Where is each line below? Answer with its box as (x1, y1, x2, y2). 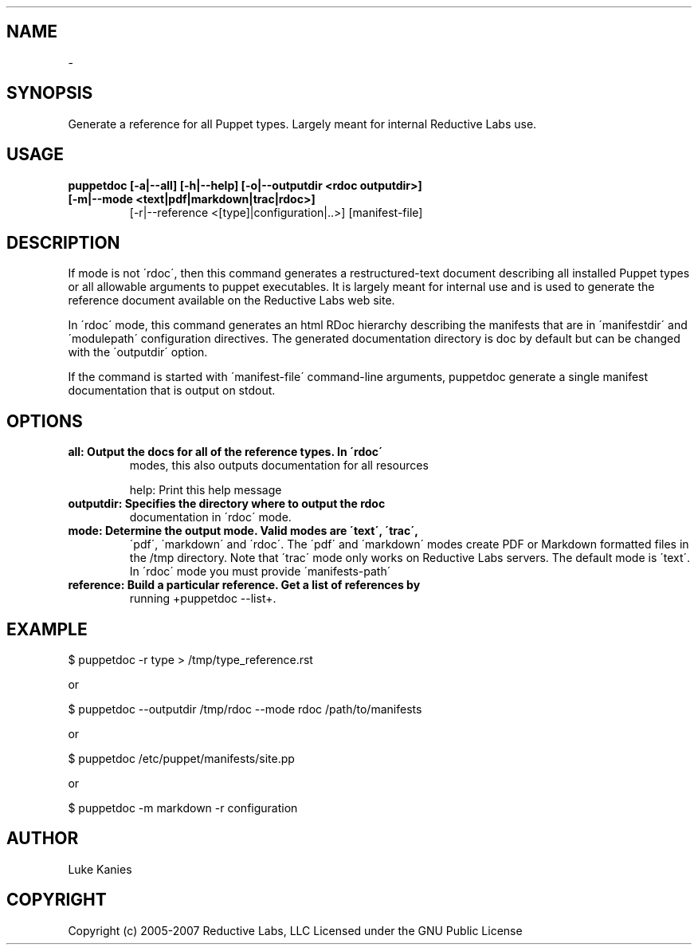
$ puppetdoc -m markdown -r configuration (68, 801, 298, 815)
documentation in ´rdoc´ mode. (129, 510, 292, 525)
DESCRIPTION (6, 232, 120, 253)
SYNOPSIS (6, 83, 93, 104)
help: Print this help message (129, 483, 282, 497)
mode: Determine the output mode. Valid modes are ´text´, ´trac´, (68, 524, 418, 538)
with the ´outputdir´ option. (68, 345, 208, 360)
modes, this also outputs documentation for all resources (129, 458, 429, 473)
